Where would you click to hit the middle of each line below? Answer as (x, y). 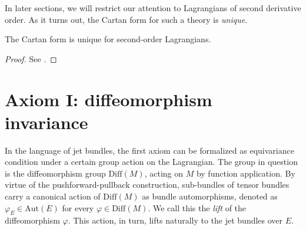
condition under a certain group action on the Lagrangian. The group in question (151, 162)
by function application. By (246, 173)
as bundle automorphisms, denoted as (210, 196)
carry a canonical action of (53, 196)
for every (78, 207)
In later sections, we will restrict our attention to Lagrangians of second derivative (153, 8)
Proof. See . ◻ (31, 58)
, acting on (164, 173)
